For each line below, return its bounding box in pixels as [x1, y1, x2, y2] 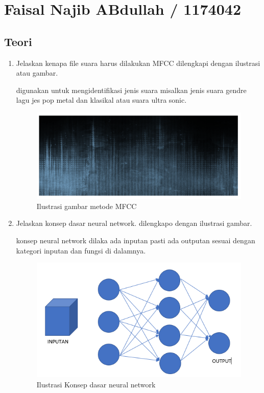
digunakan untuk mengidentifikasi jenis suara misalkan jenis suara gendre [16, 84, 247, 95]
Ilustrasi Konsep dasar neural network [36, 379, 156, 389]
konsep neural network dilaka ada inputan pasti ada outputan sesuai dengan [16, 235, 255, 245]
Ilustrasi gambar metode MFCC [36, 200, 137, 211]
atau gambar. [16, 67, 58, 78]
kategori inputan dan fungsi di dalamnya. [16, 245, 146, 256]
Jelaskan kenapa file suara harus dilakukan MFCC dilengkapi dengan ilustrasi [16, 57, 260, 68]
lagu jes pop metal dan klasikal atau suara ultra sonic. [16, 95, 187, 105]
